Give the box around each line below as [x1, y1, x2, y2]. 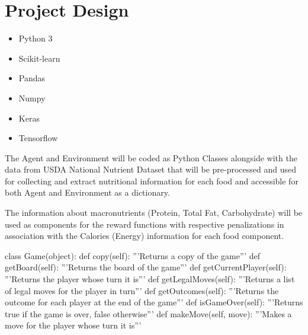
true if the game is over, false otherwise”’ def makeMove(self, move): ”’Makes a [5, 307, 292, 320]
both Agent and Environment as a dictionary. [5, 186, 170, 199]
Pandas [18, 72, 46, 84]
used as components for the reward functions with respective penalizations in [5, 218, 284, 230]
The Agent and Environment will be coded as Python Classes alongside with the [5, 151, 297, 164]
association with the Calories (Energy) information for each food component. [5, 229, 284, 242]
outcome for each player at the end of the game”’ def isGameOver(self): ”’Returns [5, 296, 303, 308]
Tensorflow [18, 132, 58, 144]
